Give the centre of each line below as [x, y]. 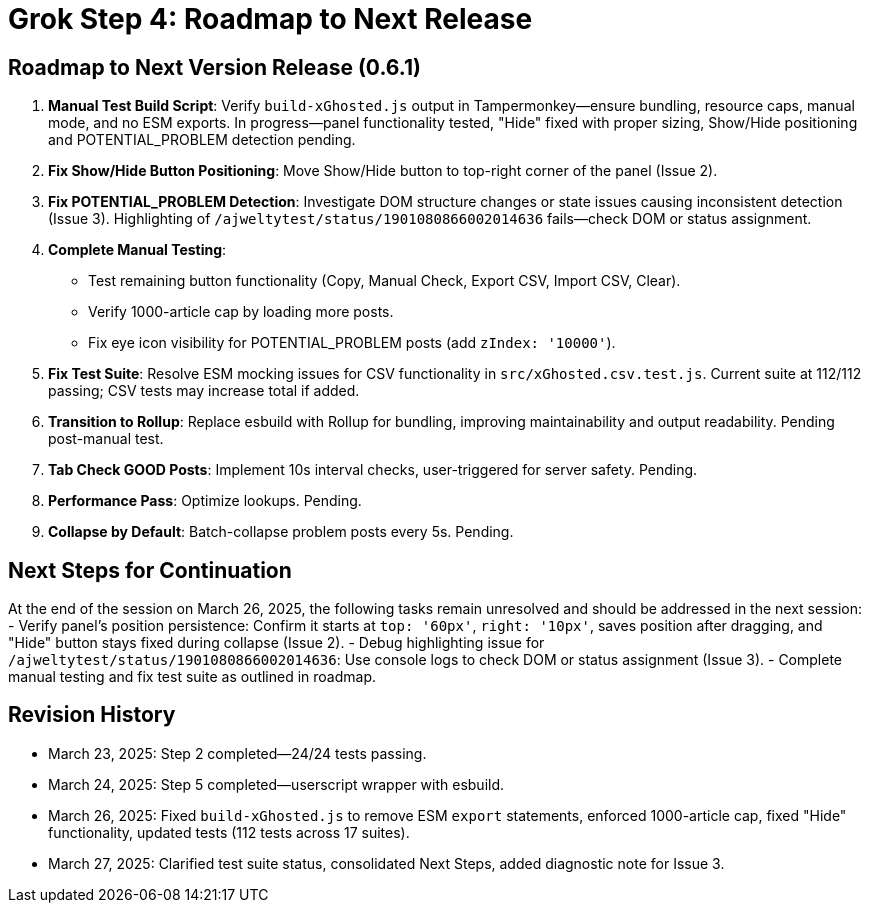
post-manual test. [106, 439]
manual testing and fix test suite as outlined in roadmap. [192, 677]
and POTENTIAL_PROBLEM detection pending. [202, 140]
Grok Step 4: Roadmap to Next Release [270, 19]
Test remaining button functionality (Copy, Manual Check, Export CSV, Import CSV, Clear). [384, 281]
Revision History [92, 715]
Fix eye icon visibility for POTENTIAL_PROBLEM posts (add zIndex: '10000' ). [352, 343]
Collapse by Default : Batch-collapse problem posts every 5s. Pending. [281, 532]
